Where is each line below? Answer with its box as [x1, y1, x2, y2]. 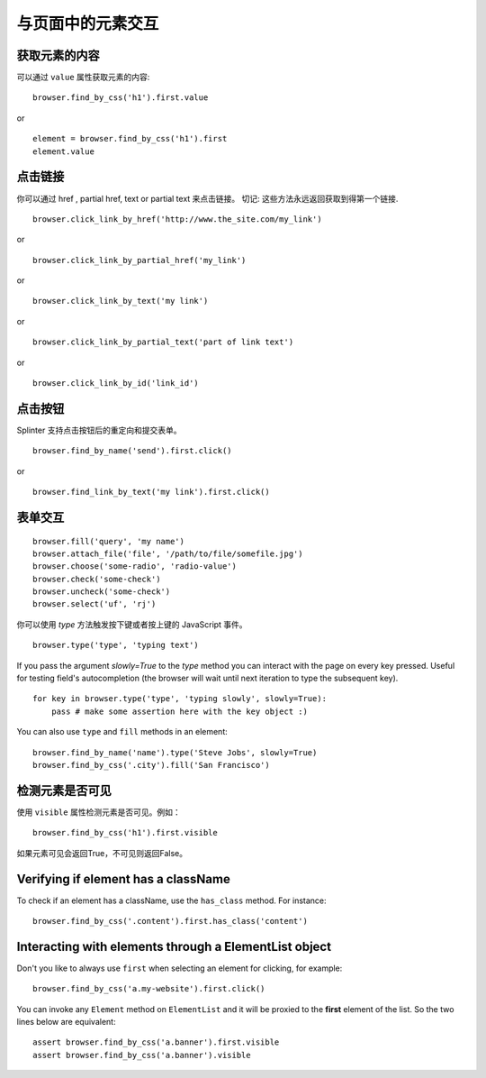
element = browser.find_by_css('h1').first [32, 133, 228, 144]
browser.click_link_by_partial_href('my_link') [32, 255, 247, 265]
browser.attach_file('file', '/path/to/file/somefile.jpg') [32, 548, 303, 559]
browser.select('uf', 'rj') [32, 599, 157, 609]
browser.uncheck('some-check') [32, 587, 171, 597]
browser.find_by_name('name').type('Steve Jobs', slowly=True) [32, 747, 318, 757]
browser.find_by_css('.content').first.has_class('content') [32, 916, 308, 926]
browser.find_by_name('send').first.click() [32, 446, 233, 456]
